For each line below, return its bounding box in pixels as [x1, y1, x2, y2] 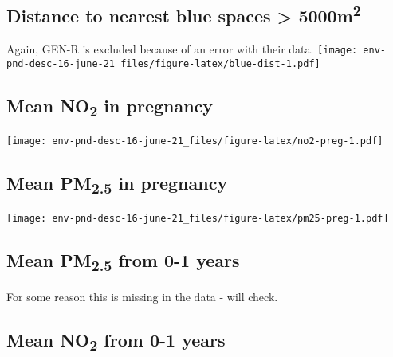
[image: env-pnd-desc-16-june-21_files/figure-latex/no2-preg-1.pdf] [6, 135, 383, 147]
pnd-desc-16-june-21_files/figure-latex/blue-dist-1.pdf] [6, 57, 320, 69]
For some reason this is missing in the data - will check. [6, 288, 278, 305]
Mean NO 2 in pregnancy [6, 92, 214, 121]
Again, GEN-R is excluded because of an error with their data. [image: [6, 41, 358, 57]
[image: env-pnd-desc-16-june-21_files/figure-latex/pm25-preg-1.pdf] [6, 213, 389, 225]
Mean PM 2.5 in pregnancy [6, 171, 228, 198]
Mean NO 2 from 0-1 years [6, 328, 226, 355]
